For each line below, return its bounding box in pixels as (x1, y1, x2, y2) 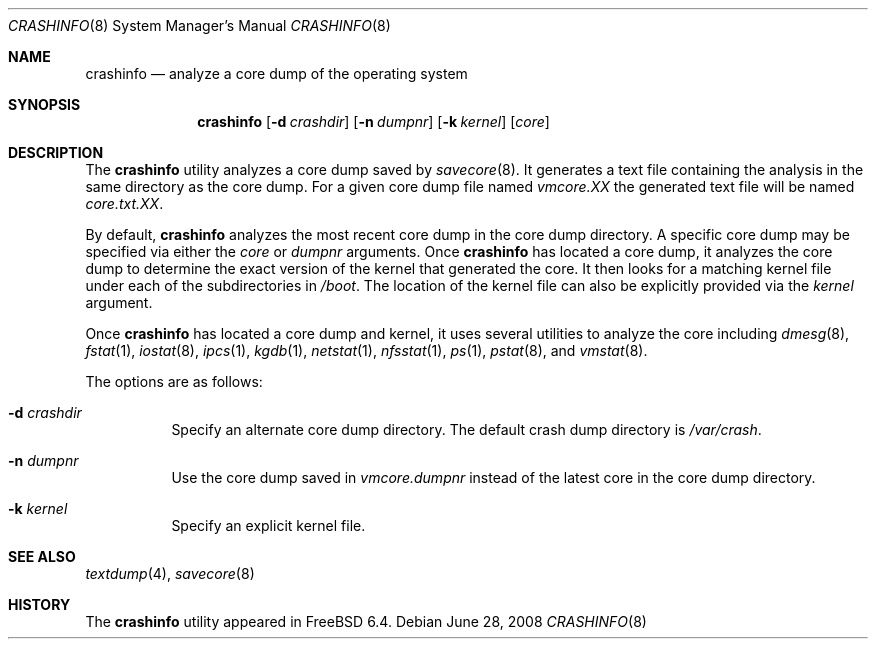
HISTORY (8, 596, 71, 613)
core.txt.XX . (85, 195, 164, 212)
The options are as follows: (85, 373, 263, 390)
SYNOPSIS (8, 96, 81, 113)
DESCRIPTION (8, 144, 104, 161)
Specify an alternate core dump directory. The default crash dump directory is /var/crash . (171, 421, 762, 438)
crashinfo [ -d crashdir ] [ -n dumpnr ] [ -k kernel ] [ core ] (197, 113, 550, 130)
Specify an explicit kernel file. (171, 517, 366, 534)
